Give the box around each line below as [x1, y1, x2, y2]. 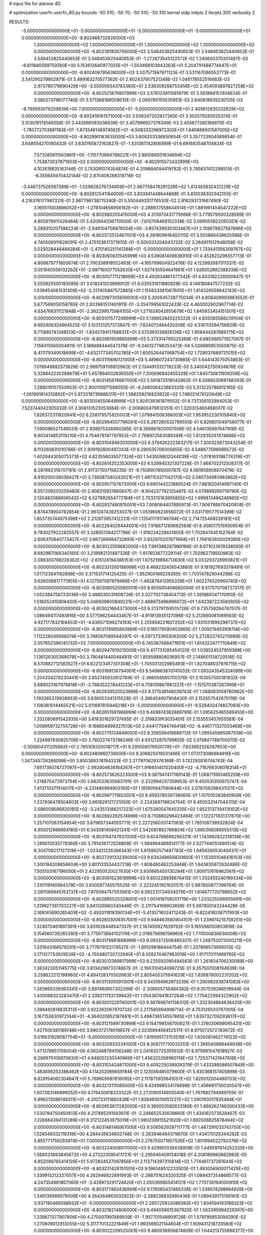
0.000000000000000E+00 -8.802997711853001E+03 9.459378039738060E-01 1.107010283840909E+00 [33, 792, 251, 798]
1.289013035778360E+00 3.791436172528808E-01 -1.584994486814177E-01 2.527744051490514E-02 [33, 840, 244, 847]
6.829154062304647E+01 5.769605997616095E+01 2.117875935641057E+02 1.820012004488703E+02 [33, 1075, 246, 1081]
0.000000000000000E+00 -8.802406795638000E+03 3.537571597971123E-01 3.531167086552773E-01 [21, 69, 236, 75]
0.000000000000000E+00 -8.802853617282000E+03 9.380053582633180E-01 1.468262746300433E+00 [33, 1103, 254, 1109]
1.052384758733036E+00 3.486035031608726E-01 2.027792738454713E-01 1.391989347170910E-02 [33, 592, 244, 598]
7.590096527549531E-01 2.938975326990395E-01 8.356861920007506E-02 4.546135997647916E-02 [33, 426, 245, 432]
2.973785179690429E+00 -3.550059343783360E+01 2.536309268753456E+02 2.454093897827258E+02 [33, 83, 254, 89]
